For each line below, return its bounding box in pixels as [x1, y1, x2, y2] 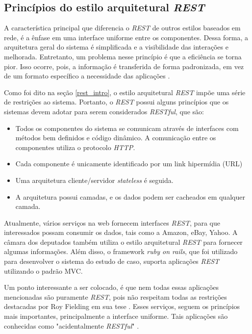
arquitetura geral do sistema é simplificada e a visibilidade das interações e [4, 42, 228, 52]
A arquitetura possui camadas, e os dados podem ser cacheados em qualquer [15, 191, 245, 202]
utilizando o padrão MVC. [4, 265, 83, 276]
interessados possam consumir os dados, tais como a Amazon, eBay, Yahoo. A [4, 227, 238, 237]
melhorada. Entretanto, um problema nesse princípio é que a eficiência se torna [4, 51, 242, 61]
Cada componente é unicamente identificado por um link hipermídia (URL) [15, 158, 243, 169]
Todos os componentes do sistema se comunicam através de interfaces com [15, 123, 239, 133]
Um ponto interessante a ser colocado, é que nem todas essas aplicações [4, 282, 219, 292]
